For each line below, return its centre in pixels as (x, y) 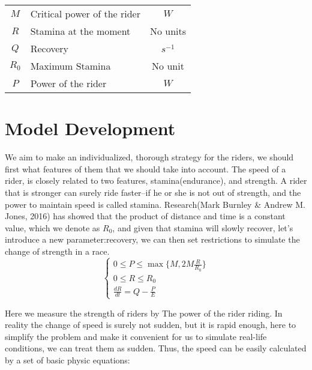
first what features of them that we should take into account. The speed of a (145, 168)
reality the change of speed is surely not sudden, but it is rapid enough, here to (151, 325)
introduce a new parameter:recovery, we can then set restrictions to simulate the (152, 239)
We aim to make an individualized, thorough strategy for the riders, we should (149, 157)
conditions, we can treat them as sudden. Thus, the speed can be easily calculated (156, 348)
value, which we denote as (52, 227)
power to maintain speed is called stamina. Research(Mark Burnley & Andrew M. (155, 204)
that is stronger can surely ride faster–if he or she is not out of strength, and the (153, 192)
